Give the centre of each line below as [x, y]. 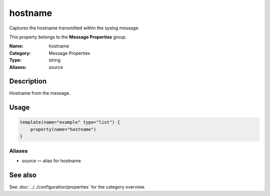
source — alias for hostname [51, 161]
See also [23, 175]
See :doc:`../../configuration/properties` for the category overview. [77, 187]
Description [28, 82]
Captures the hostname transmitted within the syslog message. [74, 28]
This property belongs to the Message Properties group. [68, 37]
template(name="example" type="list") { [70, 122]
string [55, 60]
